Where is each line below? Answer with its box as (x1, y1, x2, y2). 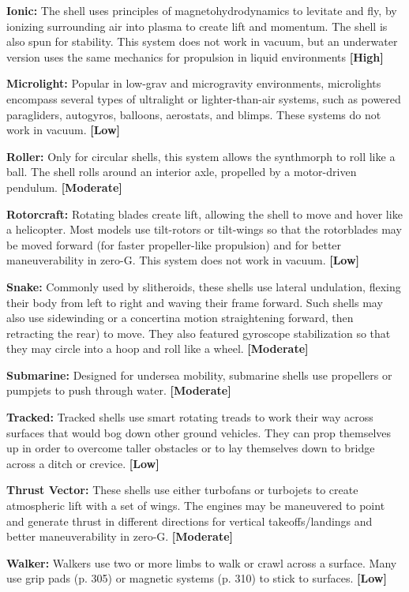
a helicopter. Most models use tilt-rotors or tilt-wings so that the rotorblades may (6, 221, 402, 238)
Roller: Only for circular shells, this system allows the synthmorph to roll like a (6, 148, 396, 164)
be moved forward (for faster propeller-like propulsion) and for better (6, 236, 342, 253)
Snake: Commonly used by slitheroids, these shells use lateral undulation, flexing (6, 278, 401, 294)
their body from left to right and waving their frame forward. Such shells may (6, 294, 383, 310)
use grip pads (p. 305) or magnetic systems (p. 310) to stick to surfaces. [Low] (6, 570, 387, 586)
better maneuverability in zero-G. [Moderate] (6, 528, 233, 545)
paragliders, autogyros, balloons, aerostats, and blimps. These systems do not (6, 106, 381, 122)
